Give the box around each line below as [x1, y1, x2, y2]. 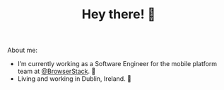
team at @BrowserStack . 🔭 [17, 67, 96, 76]
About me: [7, 46, 37, 55]
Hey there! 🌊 [81, 6, 156, 22]
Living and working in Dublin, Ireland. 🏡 [17, 75, 132, 83]
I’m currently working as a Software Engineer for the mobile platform [17, 60, 218, 68]
